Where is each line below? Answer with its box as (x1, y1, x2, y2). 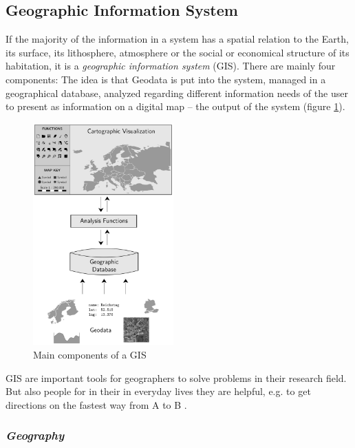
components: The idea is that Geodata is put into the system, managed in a (6, 72, 326, 86)
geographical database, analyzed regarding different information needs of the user (6, 85, 348, 100)
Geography (6, 427, 65, 444)
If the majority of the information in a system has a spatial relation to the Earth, (6, 32, 349, 46)
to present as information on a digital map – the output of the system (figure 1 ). (6, 99, 345, 114)
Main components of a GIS (33, 347, 147, 361)
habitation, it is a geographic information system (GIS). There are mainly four (6, 58, 336, 73)
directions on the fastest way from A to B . (6, 397, 187, 412)
